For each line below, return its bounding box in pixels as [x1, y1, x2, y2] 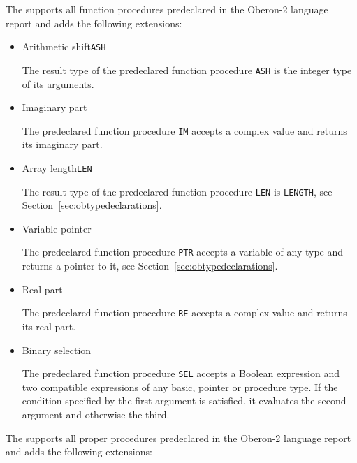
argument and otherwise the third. [22, 406, 170, 421]
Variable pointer [22, 221, 92, 235]
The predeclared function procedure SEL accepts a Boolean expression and [22, 366, 340, 381]
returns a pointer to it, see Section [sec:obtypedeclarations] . [22, 258, 278, 273]
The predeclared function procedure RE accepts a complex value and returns [22, 305, 347, 320]
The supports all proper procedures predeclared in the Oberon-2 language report [6, 430, 351, 445]
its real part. [22, 318, 76, 333]
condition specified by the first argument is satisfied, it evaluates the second [22, 393, 347, 408]
